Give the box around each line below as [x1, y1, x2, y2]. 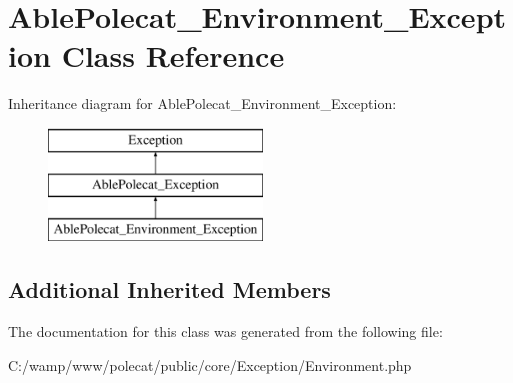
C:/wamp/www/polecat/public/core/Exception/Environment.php [8, 354, 412, 375]
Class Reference [61, 35, 285, 76]
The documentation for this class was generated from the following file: [8, 321, 443, 342]
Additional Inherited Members [8, 274, 331, 305]
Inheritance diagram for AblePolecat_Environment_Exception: [8, 93, 397, 114]
